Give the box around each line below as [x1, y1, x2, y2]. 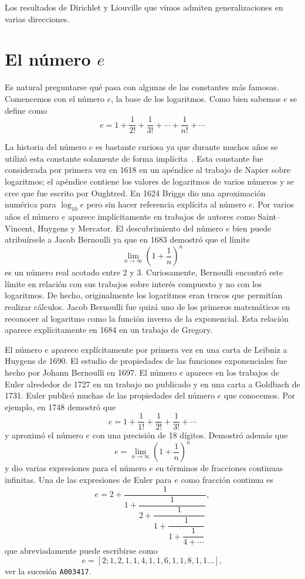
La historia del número [5, 141, 87, 153]
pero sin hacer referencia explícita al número [86, 198, 246, 210]
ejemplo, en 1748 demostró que [5, 400, 116, 413]
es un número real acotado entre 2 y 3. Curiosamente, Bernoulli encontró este [5, 266, 283, 278]
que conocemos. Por [223, 389, 296, 401]
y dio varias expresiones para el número [5, 462, 147, 474]
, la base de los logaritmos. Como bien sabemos [111, 92, 281, 104]
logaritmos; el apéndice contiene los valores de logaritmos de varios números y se [5, 175, 294, 187]
